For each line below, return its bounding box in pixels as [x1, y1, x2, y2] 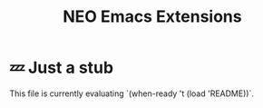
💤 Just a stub [9, 57, 114, 78]
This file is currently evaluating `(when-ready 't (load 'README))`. [9, 88, 254, 99]
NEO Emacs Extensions [63, 6, 242, 27]
